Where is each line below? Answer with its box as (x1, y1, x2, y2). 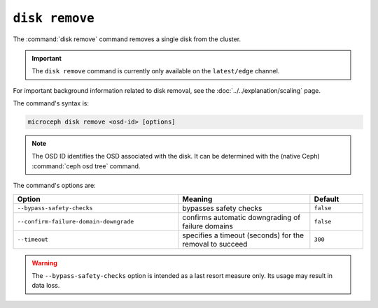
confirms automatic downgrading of (182, 212, 301, 222)
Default (314, 194, 339, 204)
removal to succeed (182, 239, 248, 249)
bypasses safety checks (182, 203, 262, 213)
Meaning (182, 194, 213, 204)
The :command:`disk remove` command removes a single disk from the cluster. (13, 35, 241, 43)
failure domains (182, 221, 234, 230)
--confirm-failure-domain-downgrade (17, 218, 134, 226)
